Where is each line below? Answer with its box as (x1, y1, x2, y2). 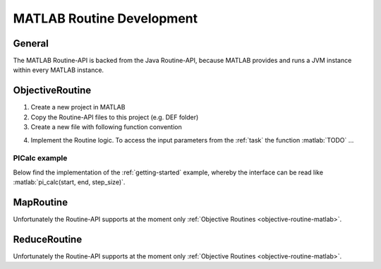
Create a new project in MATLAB (30, 103, 126, 112)
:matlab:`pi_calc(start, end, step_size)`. (13, 178, 126, 186)
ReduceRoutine (13, 233, 83, 245)
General (13, 37, 49, 49)
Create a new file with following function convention (30, 123, 183, 131)
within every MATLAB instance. (13, 66, 104, 74)
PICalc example (13, 153, 68, 163)
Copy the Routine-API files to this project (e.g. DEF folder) (30, 113, 199, 121)
